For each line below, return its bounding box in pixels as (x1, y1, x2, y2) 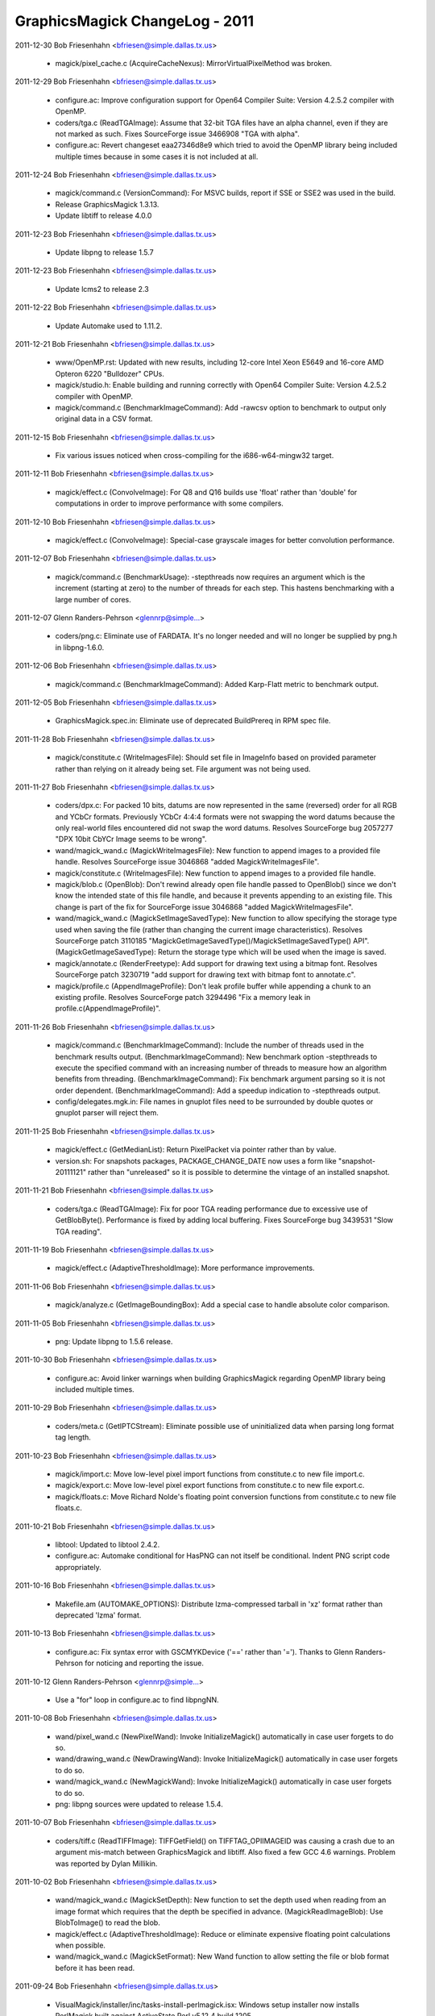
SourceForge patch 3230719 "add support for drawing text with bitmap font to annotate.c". (55, 970, 356, 980)
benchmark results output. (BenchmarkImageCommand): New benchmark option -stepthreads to (55, 1052, 378, 1061)
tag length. (55, 1432, 92, 1443)
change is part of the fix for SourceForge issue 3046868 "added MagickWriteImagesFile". (55, 902, 354, 911)
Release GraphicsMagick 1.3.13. (55, 199, 159, 209)
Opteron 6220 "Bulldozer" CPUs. (55, 369, 164, 378)
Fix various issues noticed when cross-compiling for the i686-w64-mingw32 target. (55, 451, 334, 460)
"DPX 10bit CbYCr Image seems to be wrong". (55, 835, 207, 844)
